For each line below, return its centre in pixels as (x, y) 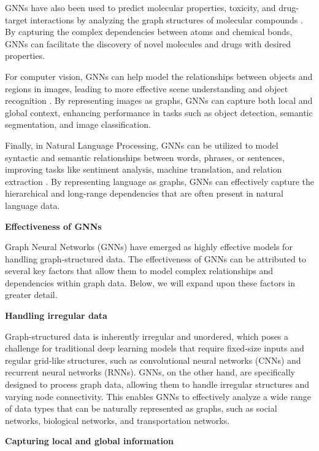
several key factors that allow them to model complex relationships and (139, 271)
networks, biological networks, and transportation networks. (117, 420)
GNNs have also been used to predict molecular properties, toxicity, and (140, 7)
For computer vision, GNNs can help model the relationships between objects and (159, 76)
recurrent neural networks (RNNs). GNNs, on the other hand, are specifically (150, 372)
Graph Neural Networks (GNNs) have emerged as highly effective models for (149, 247)
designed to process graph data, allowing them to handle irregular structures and (157, 384)
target (16, 19)
